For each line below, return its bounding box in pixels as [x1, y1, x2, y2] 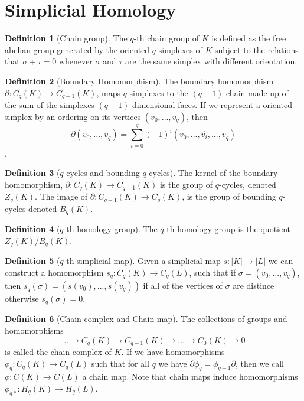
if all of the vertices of [143, 279, 223, 291]
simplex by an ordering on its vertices [5, 110, 141, 122]
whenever [58, 55, 93, 67]
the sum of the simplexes [5, 98, 94, 110]
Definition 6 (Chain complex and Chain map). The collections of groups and [5, 312, 287, 325]
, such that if [189, 266, 236, 278]
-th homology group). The [63, 223, 158, 235]
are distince [233, 279, 274, 291]
